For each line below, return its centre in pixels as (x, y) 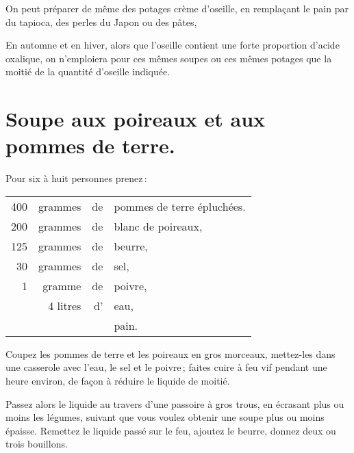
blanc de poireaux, (158, 226)
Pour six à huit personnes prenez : (76, 178)
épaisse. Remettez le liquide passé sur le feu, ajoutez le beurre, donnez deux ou (171, 430)
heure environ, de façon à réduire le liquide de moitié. (118, 381)
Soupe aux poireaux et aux (136, 119)
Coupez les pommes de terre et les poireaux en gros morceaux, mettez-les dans (170, 353)
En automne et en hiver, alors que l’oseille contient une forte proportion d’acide (173, 45)
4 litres (65, 305)
